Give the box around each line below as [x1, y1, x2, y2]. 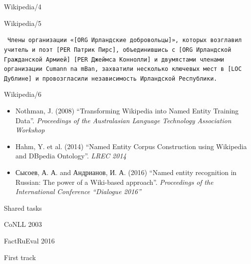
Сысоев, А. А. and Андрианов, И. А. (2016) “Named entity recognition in [15, 167, 237, 177]
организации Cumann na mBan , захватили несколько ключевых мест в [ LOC [4, 66, 242, 73]
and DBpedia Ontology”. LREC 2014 [15, 151, 126, 161]
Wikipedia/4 [4, 1, 42, 11]
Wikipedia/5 [4, 18, 42, 28]
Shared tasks [4, 202, 42, 213]
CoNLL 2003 [4, 219, 42, 229]
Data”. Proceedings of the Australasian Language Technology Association [15, 115, 231, 125]
